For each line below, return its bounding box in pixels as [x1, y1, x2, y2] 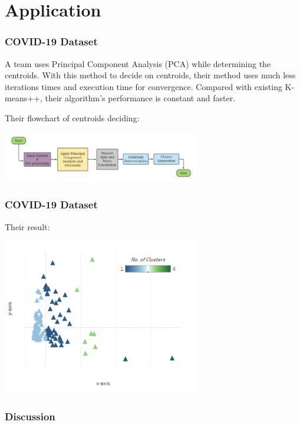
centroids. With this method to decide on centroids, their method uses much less [5, 69, 296, 81]
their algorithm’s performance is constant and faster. [45, 92, 236, 104]
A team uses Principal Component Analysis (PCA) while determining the [5, 57, 271, 69]
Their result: [5, 220, 50, 233]
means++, [5, 92, 42, 104]
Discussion [5, 409, 55, 423]
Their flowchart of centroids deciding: [5, 111, 140, 124]
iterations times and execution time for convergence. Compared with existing [5, 80, 282, 92]
